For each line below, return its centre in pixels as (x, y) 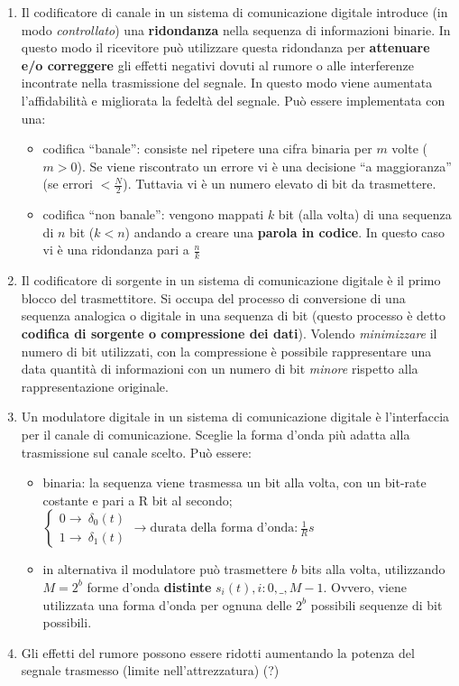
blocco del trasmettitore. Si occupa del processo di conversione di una (213, 297)
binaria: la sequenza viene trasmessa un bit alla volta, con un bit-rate (234, 482)
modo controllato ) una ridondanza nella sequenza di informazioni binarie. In (236, 29)
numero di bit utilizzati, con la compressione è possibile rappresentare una (226, 351)
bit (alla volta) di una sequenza (365, 214)
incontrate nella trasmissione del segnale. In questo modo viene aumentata (227, 83)
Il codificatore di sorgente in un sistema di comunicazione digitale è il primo (231, 280)
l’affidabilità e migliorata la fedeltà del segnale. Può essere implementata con (233, 100)
